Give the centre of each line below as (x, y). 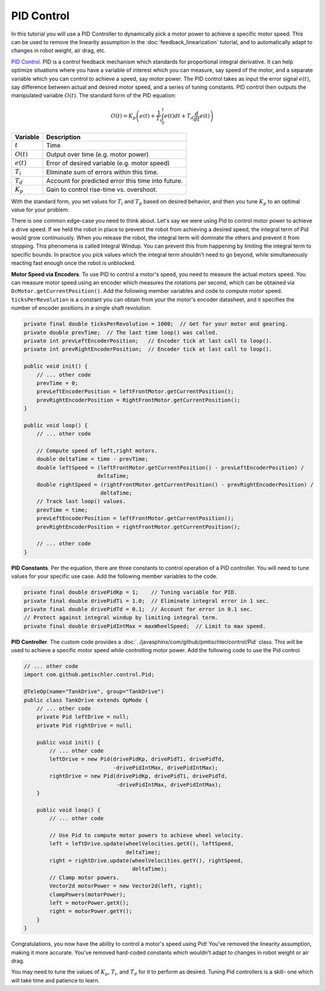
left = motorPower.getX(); (89, 903)
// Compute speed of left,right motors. (97, 451)
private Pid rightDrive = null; (85, 725)
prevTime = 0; (57, 383)
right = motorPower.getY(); (91, 911)
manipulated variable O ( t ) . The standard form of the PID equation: (94, 95)
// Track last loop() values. (81, 502)
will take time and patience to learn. (55, 980)
